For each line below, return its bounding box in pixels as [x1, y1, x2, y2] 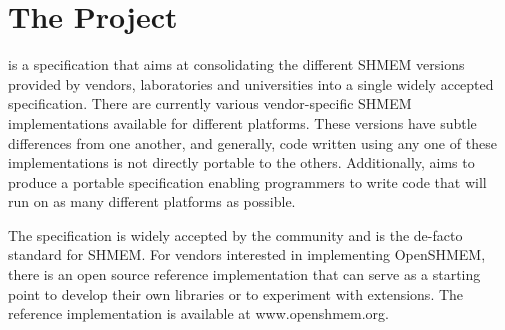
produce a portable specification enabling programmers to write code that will [8, 171, 487, 192]
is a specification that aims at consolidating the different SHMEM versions [8, 54, 465, 75]
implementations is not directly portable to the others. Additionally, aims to [8, 152, 475, 173]
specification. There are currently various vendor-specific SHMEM [8, 93, 412, 114]
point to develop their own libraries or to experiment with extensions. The [8, 283, 464, 304]
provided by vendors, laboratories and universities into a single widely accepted [8, 73, 494, 94]
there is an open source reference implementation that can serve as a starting [8, 264, 481, 285]
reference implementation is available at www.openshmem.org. [8, 303, 389, 324]
